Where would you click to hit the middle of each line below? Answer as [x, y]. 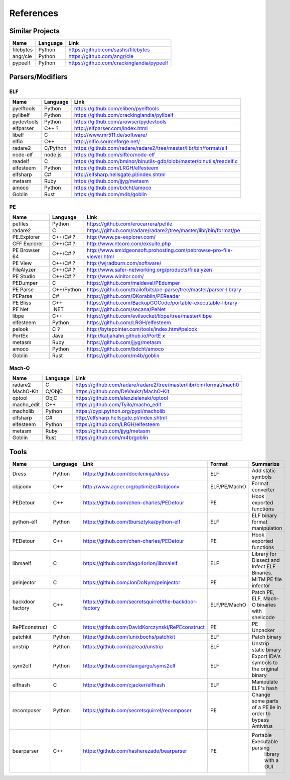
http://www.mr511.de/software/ [111, 135]
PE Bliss [22, 303]
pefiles [20, 224]
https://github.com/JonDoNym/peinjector [132, 582]
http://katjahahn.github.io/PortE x [126, 335]
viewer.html [100, 256]
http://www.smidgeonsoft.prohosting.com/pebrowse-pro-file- [160, 250]
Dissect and [266, 560]
